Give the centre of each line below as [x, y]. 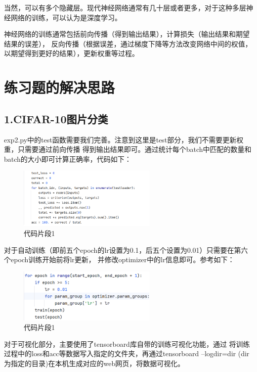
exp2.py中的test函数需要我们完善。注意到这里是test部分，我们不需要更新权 [124, 139]
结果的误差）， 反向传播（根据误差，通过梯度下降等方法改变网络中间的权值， [128, 43]
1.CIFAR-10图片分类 [56, 118]
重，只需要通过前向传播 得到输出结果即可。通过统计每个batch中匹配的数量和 [128, 149]
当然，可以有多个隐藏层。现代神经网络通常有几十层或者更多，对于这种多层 [125, 7]
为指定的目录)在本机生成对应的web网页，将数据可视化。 [94, 363]
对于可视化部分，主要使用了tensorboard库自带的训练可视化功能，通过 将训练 [127, 344]
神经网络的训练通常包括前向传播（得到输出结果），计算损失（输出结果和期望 [127, 34]
